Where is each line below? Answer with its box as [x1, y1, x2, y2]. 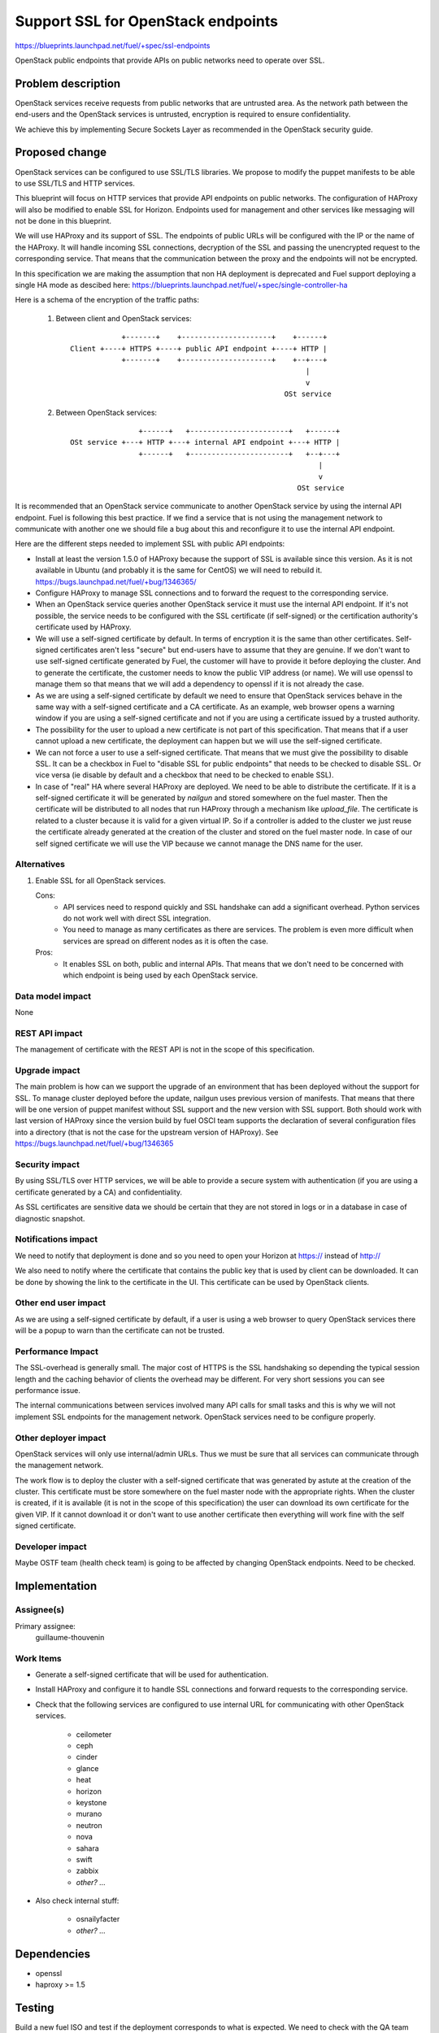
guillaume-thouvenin [35, 1632, 105, 1642]
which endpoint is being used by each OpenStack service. [63, 970, 259, 980]
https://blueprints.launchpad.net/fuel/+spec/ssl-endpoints [15, 41, 211, 50]
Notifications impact [15, 1234, 98, 1245]
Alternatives [15, 859, 65, 870]
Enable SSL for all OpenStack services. [35, 875, 167, 886]
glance [76, 1763, 99, 1773]
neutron [76, 1820, 102, 1830]
